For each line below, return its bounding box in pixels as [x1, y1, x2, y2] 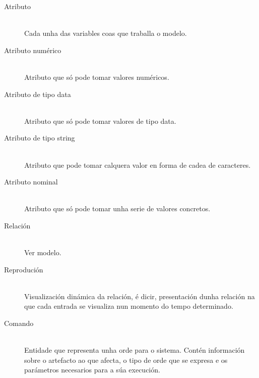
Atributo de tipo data [4, 88, 71, 99]
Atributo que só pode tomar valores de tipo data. [24, 115, 176, 126]
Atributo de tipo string [4, 132, 75, 143]
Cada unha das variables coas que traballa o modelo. [24, 28, 187, 38]
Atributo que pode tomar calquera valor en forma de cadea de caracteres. [24, 159, 251, 170]
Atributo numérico [4, 44, 61, 55]
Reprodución [4, 264, 43, 274]
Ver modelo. [24, 247, 61, 258]
